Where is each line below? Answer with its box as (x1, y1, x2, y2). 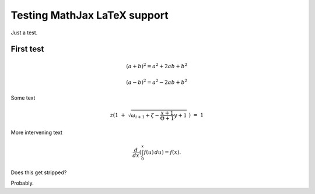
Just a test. (10, 29, 38, 36)
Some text (10, 94, 36, 101)
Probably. (10, 179, 34, 186)
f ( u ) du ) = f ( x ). (143, 149, 181, 156)
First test (10, 44, 44, 54)
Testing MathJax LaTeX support (10, 9, 169, 22)
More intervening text (10, 129, 62, 136)
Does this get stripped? (10, 169, 67, 176)
